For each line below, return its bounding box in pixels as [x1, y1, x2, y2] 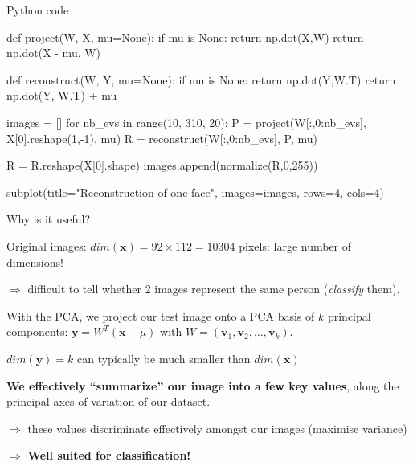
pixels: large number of [239, 237, 352, 254]
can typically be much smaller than [77, 349, 251, 366]
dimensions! [6, 253, 63, 270]
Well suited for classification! [27, 447, 191, 464]
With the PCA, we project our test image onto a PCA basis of [6, 307, 315, 324]
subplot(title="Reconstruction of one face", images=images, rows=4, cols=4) [6, 183, 384, 200]
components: [6, 323, 68, 340]
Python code [6, 2, 69, 18]
